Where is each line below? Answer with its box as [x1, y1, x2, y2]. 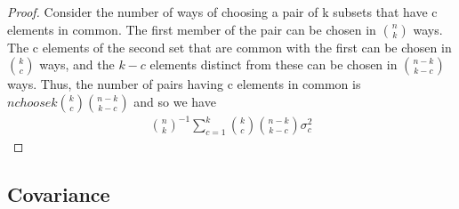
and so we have [133, 92, 216, 110]
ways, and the [39, 55, 115, 74]
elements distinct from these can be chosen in [149, 55, 398, 74]
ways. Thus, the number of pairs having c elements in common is [7, 75, 361, 93]
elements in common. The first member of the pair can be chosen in [7, 20, 376, 38]
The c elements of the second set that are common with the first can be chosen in [7, 37, 452, 56]
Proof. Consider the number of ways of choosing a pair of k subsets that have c [7, 3, 438, 20]
